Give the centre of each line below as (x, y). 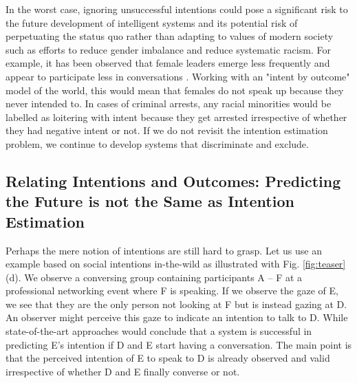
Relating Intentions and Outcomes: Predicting (173, 180)
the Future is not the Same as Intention (150, 201)
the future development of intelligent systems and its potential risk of (152, 22)
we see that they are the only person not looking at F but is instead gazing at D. (176, 304)
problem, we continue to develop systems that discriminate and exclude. (157, 143)
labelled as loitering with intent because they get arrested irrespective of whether (176, 117)
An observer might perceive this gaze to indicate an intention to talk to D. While (177, 317)
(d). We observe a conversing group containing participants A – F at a (154, 277)
